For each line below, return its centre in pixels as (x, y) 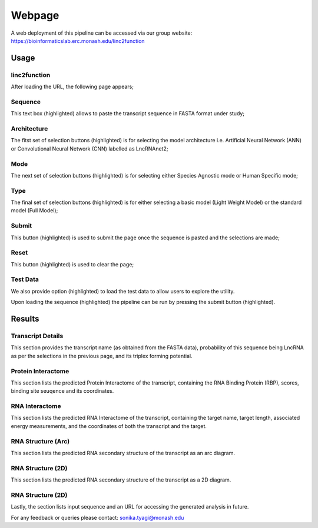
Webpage (35, 15)
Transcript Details (37, 336)
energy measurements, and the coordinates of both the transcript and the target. (109, 426)
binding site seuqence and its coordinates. (62, 391)
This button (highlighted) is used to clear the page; (72, 264)
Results (25, 319)
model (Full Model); (34, 210)
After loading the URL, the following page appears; (72, 87)
